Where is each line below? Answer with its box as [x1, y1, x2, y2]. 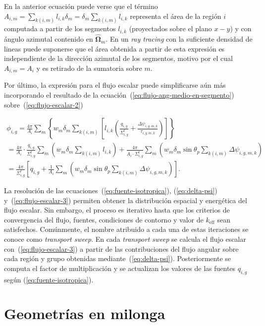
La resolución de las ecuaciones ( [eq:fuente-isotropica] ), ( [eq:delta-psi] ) [4, 185, 217, 196]
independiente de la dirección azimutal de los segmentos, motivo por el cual [4, 53, 233, 63]
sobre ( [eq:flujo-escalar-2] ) [4, 99, 83, 109]
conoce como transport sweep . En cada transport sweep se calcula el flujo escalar [4, 234, 246, 244]
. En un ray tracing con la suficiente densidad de [106, 34, 253, 44]
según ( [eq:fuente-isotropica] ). [4, 274, 94, 284]
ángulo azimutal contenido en [4, 34, 93, 44]
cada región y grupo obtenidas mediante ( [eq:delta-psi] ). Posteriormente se [4, 253, 231, 264]
